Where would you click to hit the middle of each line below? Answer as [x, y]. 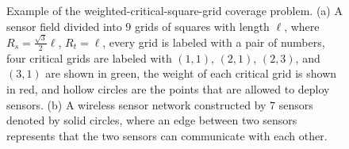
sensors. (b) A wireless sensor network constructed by [136, 104]
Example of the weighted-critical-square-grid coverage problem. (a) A [174, 10]
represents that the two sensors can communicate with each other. [167, 135]
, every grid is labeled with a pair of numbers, [214, 42]
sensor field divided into [64, 26]
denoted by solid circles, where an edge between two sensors [152, 120]
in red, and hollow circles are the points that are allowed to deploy [168, 88]
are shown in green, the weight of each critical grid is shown [191, 73]
